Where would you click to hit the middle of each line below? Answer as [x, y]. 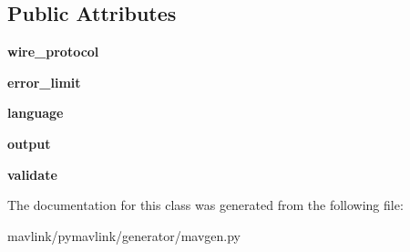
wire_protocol [53, 52]
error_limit [44, 82]
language [36, 113]
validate [32, 174]
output [29, 143]
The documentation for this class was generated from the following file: [205, 205]
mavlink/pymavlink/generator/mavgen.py [124, 235]
